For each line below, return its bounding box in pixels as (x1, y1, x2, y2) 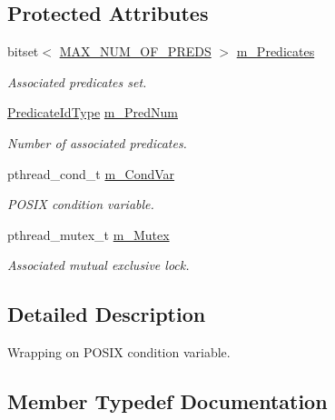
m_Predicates (236, 42, 315, 61)
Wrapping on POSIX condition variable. (7, 343, 231, 362)
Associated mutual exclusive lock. (7, 255, 190, 275)
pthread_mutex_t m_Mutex (7, 225, 170, 244)
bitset (7, 42, 39, 61)
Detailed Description (7, 300, 206, 328)
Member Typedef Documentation (7, 387, 328, 415)
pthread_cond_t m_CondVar (7, 164, 175, 183)
